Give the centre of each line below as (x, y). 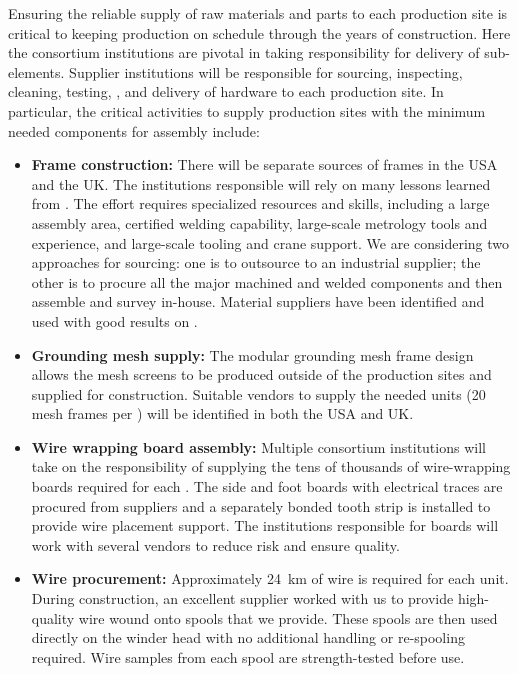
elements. (36, 71)
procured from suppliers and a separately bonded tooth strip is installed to (261, 505)
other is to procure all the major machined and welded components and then (267, 281)
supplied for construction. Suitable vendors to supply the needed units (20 (258, 393)
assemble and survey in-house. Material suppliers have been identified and (258, 301)
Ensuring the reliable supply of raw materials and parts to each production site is (258, 13)
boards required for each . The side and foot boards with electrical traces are (267, 486)
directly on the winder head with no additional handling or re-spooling (248, 637)
